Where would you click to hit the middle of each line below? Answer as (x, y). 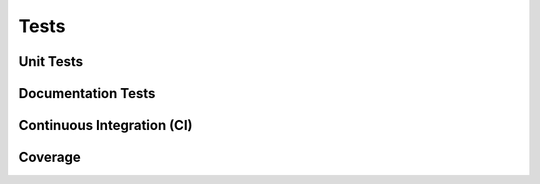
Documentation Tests (87, 93)
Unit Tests (51, 61)
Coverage (49, 157)
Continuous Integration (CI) (105, 125)
